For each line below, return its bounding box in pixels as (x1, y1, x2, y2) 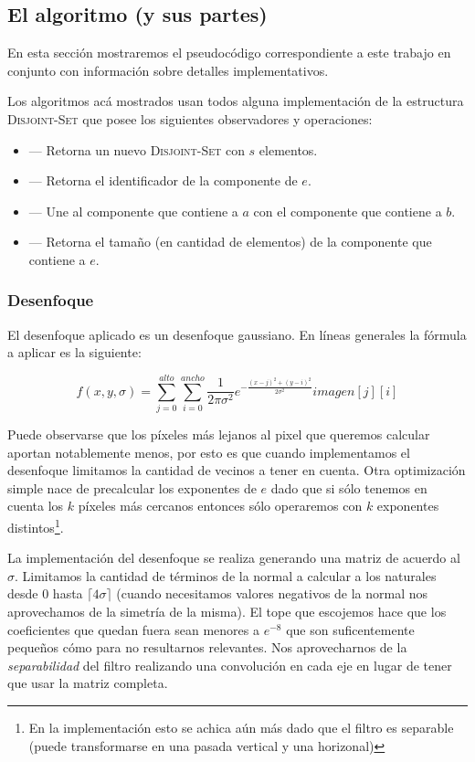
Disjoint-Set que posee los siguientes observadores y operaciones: (7, 109, 373, 128)
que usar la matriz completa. (7, 673, 168, 693)
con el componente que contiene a (253, 201, 442, 220)
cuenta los (7, 496, 64, 515)
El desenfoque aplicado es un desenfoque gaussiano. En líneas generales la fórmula (7, 324, 467, 344)
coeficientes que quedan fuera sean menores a (7, 619, 259, 639)
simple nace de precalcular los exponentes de (7, 478, 257, 497)
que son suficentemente (286, 619, 415, 639)
